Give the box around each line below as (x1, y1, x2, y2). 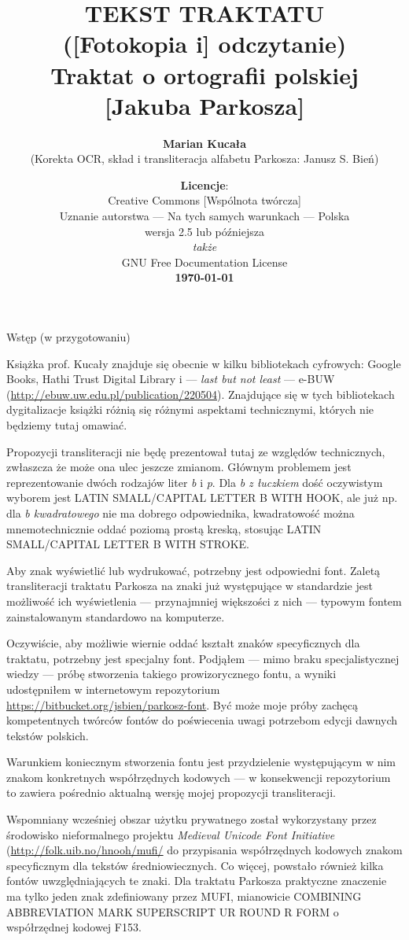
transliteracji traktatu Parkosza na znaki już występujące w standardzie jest (6, 577, 373, 594)
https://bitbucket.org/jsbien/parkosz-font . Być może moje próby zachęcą (6, 696, 358, 713)
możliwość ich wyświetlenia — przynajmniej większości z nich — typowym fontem (6, 592, 402, 609)
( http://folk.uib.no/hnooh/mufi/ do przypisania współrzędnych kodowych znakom (6, 842, 403, 858)
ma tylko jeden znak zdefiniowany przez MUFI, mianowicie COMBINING (6, 888, 362, 905)
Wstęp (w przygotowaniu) (6, 329, 131, 345)
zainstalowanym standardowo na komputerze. (6, 608, 225, 625)
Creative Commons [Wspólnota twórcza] (108, 192, 301, 208)
